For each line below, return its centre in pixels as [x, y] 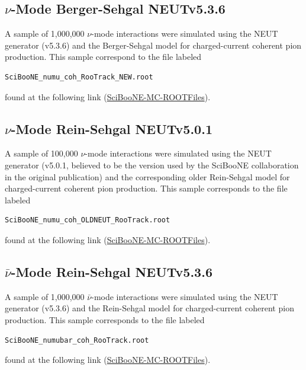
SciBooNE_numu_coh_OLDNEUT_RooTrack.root [88, 220]
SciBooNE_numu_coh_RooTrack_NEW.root [79, 77]
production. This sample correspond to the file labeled [103, 57]
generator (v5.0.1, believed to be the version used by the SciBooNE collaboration [152, 165]
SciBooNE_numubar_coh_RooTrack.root [77, 340]
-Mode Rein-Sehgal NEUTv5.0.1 [112, 128]
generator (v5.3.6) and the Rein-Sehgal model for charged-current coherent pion [149, 308]
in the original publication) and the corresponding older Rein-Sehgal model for [147, 176]
